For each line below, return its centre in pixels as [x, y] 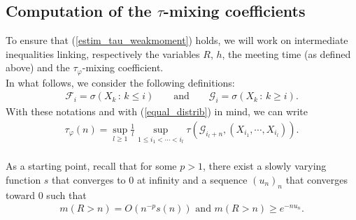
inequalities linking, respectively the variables [103, 53]
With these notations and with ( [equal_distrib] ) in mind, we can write [157, 111]
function [23, 179]
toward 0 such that [46, 195]
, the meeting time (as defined [286, 53]
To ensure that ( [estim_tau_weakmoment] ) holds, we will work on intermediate [177, 40]
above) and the [38, 67]
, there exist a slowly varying [264, 166]
